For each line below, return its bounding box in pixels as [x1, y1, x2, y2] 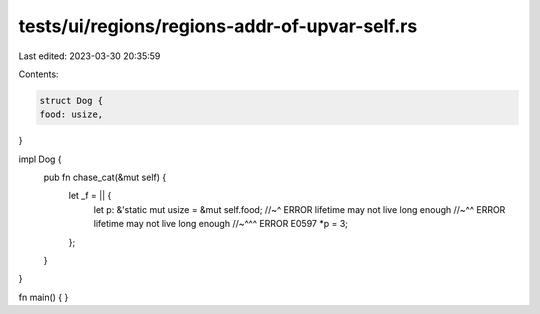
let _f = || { [68, 190, 112, 202]
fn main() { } [18, 291, 69, 303]
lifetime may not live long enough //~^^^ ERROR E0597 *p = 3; [93, 218, 349, 230]
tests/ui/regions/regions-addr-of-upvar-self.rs [18, 15, 418, 37]
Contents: [18, 68, 59, 80]
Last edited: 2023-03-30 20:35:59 [18, 50, 161, 62]
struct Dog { [39, 95, 104, 106]
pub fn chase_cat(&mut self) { [43, 171, 167, 184]
